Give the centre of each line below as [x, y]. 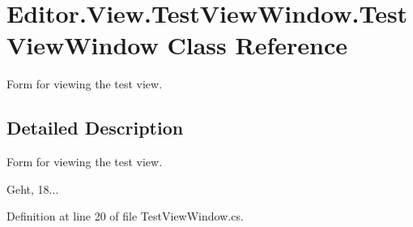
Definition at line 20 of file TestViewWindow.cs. [125, 216]
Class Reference [257, 45]
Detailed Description [95, 128]
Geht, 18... [33, 188]
